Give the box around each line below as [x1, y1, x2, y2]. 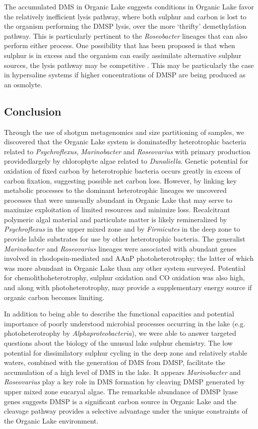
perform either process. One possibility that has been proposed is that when [4, 40, 235, 51]
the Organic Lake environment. [4, 415, 99, 426]
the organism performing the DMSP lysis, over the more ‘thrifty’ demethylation [4, 21, 247, 31]
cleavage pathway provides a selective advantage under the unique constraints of [4, 406, 248, 416]
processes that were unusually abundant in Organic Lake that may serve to [4, 194, 232, 205]
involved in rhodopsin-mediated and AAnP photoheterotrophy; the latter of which [4, 253, 254, 263]
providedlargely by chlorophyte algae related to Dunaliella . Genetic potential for [4, 156, 249, 166]
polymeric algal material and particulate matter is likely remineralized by [4, 214, 227, 224]
